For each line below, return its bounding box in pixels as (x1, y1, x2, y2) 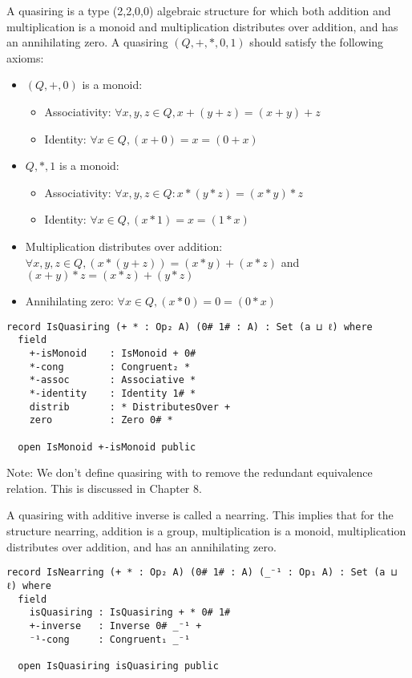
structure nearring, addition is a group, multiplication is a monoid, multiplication (6, 523, 406, 539)
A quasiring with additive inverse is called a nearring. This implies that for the (6, 506, 394, 523)
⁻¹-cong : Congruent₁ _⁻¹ (29, 633, 191, 645)
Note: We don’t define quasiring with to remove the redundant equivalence (6, 464, 373, 481)
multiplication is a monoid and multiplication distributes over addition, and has (6, 18, 398, 34)
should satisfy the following (249, 34, 384, 50)
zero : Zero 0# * (29, 414, 173, 426)
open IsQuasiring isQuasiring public (18, 660, 219, 672)
